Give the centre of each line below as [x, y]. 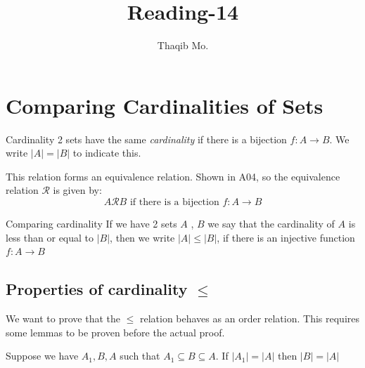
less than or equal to [50, 237]
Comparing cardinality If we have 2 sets [91, 224]
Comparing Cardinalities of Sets [165, 105]
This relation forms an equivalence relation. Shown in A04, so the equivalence [173, 176]
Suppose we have [42, 356]
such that [140, 356]
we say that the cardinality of [271, 224]
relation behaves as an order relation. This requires [250, 318]
